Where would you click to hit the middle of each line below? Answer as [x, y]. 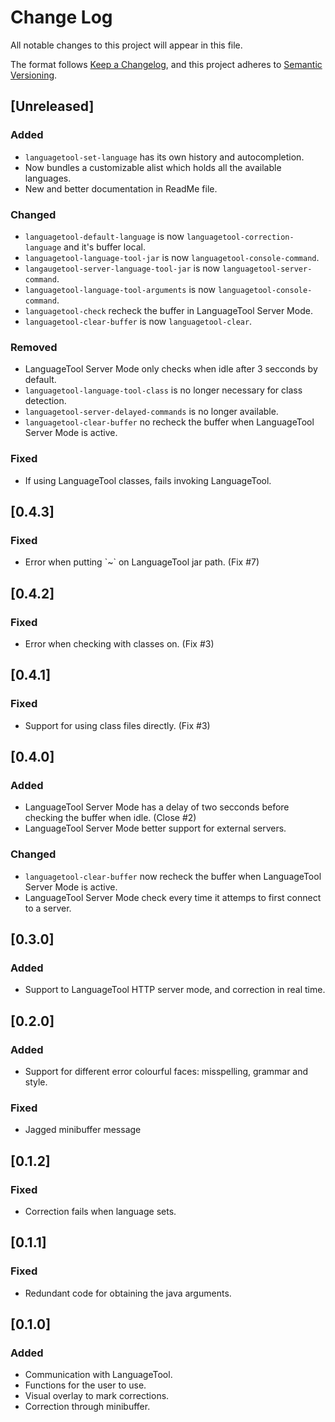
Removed [34, 347]
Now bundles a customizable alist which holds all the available [153, 167]
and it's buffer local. [104, 247]
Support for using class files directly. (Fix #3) [117, 725]
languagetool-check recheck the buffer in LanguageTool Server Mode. [168, 310]
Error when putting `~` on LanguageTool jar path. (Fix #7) [142, 562]
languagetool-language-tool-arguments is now [120, 289]
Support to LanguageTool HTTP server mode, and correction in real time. [175, 990]
